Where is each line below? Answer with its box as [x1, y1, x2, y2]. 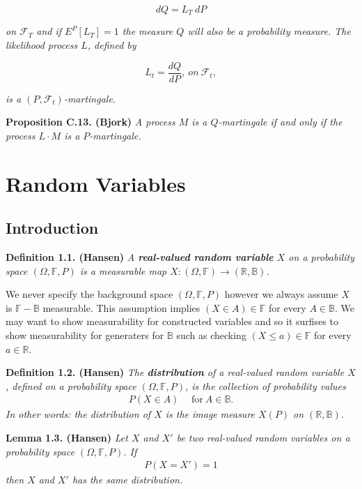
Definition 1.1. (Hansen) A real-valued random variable [6, 250, 274, 264]
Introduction [6, 217, 99, 239]
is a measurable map [79, 263, 167, 278]
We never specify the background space [6, 287, 173, 301]
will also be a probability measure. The [187, 24, 351, 38]
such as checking [176, 328, 246, 343]
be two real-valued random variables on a [176, 430, 350, 445]
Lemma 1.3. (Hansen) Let [6, 430, 128, 445]
